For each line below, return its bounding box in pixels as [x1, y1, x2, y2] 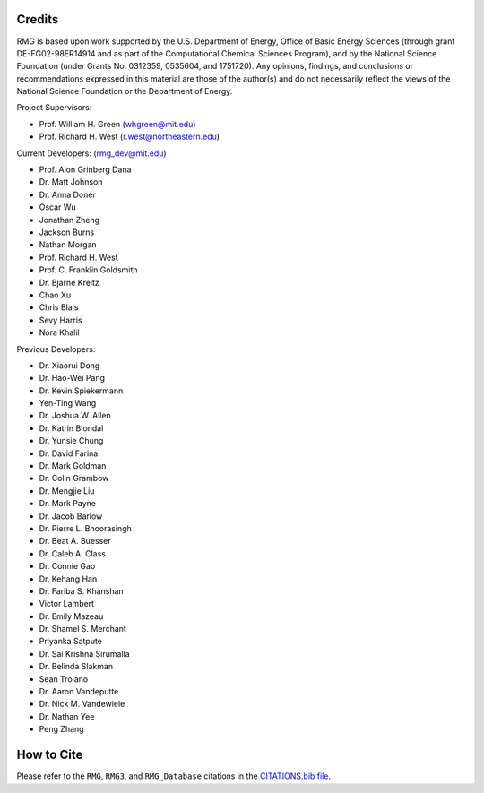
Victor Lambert [39, 599, 94, 609]
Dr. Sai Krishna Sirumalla [39, 648, 130, 659]
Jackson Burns [39, 227, 95, 237]
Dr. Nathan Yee [39, 711, 95, 721]
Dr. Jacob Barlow [39, 511, 103, 521]
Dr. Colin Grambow [39, 473, 109, 484]
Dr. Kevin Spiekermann [39, 385, 124, 396]
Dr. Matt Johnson [39, 177, 103, 187]
